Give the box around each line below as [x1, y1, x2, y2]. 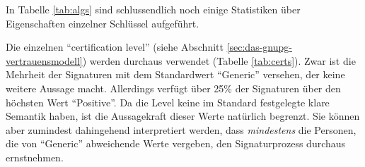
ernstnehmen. [6, 149, 64, 164]
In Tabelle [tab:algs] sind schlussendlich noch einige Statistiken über [6, 2, 301, 16]
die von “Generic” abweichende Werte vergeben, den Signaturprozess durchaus [6, 136, 346, 151]
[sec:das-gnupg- [226, 39, 292, 54]
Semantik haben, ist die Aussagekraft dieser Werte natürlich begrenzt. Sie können [6, 109, 360, 123]
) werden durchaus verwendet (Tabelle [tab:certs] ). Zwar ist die [82, 53, 356, 68]
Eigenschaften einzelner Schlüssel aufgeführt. [6, 16, 199, 30]
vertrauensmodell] [6, 53, 83, 68]
